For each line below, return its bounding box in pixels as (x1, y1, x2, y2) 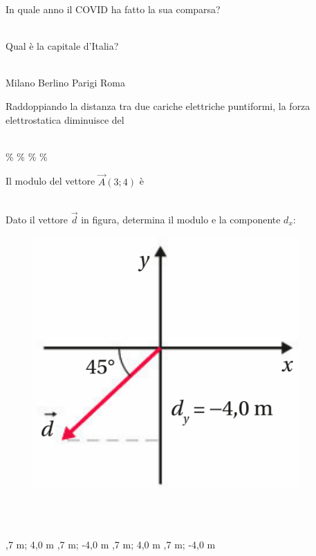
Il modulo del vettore (6, 174, 95, 188)
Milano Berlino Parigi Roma (6, 75, 125, 90)
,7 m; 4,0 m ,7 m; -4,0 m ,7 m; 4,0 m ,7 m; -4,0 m (6, 537, 216, 552)
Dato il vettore (6, 212, 68, 226)
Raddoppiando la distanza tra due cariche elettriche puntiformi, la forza (6, 98, 310, 113)
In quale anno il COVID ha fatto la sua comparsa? (6, 2, 221, 16)
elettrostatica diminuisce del (6, 112, 124, 127)
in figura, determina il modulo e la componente (81, 212, 281, 226)
